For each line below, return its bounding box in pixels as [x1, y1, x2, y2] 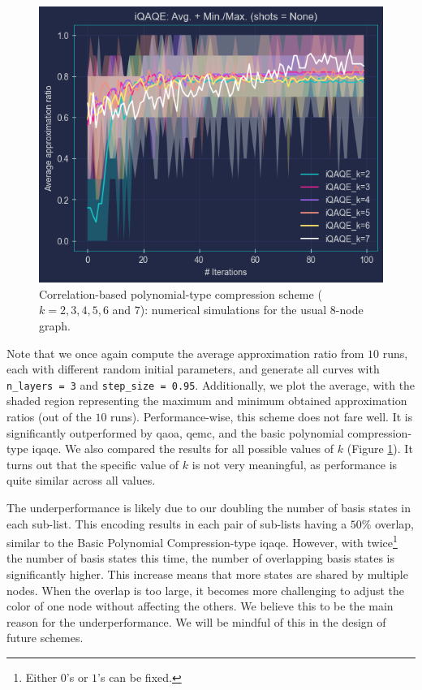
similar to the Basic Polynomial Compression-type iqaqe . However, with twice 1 [6, 532, 398, 550]
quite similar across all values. [6, 472, 156, 489]
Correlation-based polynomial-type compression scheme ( [39, 285, 322, 302]
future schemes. [6, 629, 84, 646]
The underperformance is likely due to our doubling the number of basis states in [6, 499, 411, 516]
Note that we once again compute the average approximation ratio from [6, 344, 364, 361]
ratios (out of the [6, 408, 92, 425]
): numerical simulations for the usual [140, 301, 327, 318]
